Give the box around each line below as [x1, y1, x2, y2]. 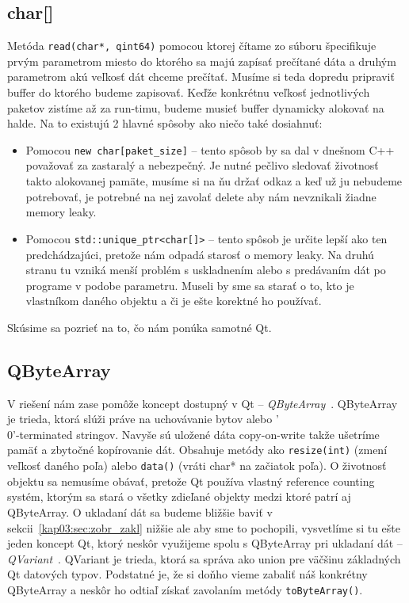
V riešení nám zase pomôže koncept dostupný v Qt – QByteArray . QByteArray [7, 395, 398, 411]
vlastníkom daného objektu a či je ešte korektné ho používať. [25, 292, 322, 309]
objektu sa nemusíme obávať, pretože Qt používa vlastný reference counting [7, 472, 375, 489]
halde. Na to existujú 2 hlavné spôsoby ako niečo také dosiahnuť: [7, 115, 323, 132]
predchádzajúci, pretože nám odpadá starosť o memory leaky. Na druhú [25, 246, 374, 262]
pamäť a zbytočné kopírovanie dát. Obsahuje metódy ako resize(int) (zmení [7, 441, 388, 458]
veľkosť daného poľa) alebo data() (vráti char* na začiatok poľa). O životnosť [7, 457, 387, 474]
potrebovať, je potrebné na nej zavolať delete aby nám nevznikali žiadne [25, 188, 377, 204]
